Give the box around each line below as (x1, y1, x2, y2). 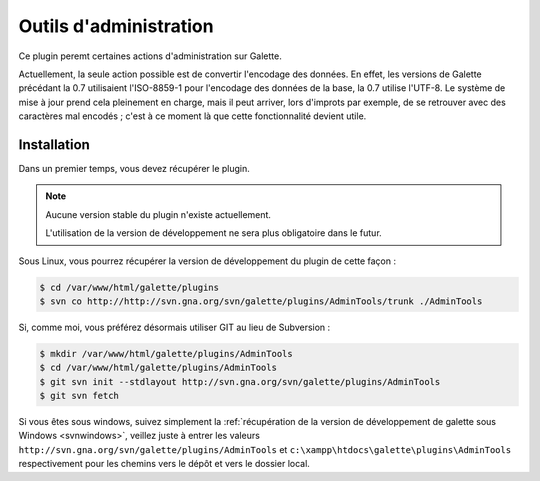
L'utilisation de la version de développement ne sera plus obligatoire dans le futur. (45, 227, 382, 239)
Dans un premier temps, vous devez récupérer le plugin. (18, 163, 250, 175)
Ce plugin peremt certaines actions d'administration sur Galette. (18, 50, 282, 62)
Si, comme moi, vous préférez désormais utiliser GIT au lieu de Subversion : (18, 321, 331, 333)
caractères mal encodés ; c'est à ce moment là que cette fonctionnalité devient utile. (18, 110, 367, 122)
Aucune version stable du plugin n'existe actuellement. (45, 208, 272, 220)
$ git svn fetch (39, 390, 120, 402)
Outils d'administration (18, 15, 214, 37)
